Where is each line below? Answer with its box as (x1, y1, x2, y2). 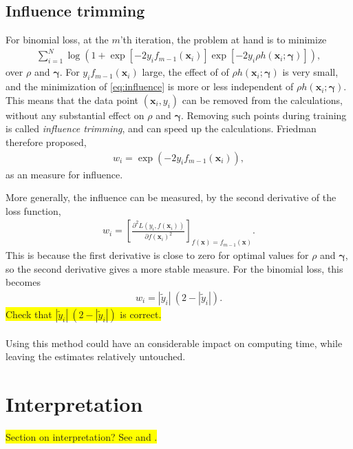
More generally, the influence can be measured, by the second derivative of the (6, 190, 336, 205)
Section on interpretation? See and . (6, 429, 158, 443)
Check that (6, 307, 52, 322)
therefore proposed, (6, 134, 87, 149)
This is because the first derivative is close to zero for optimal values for (6, 248, 309, 262)
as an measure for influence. (6, 167, 123, 181)
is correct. (120, 307, 162, 322)
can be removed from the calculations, (182, 92, 343, 107)
